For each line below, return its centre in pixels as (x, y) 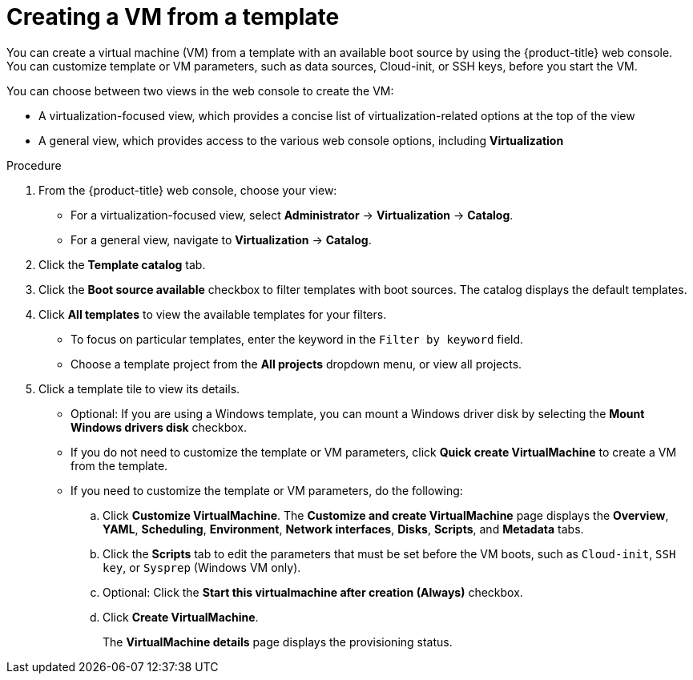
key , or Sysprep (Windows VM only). (202, 567)
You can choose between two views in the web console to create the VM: (200, 91)
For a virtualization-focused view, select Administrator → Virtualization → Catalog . (292, 215)
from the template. (119, 465)
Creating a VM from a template (173, 17)
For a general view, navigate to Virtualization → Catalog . (221, 239)
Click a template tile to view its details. (139, 388)
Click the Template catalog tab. (122, 264)
